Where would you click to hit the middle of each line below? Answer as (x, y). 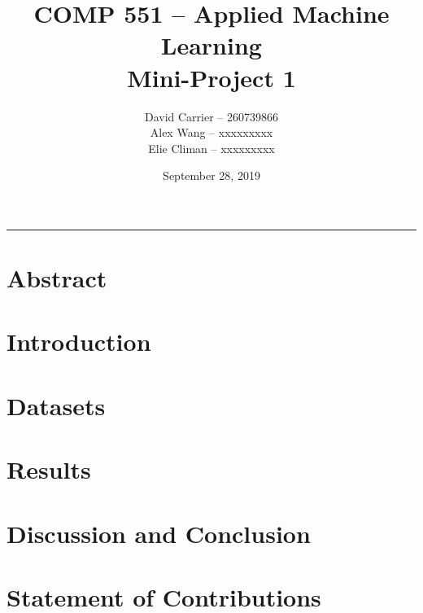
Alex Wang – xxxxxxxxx (211, 132)
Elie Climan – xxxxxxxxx (211, 148)
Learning (211, 45)
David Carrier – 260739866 (211, 116)
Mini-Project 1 (211, 77)
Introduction (79, 342)
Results (49, 469)
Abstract (57, 278)
